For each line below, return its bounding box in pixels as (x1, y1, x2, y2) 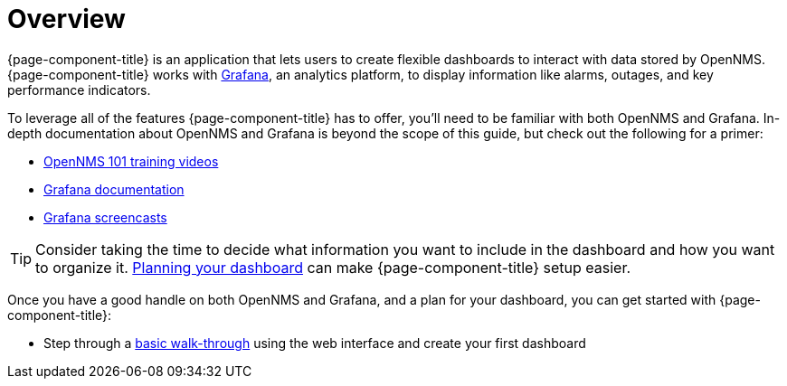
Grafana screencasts (43, 209, 167, 225)
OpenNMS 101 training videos (43, 153, 219, 169)
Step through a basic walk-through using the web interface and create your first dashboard (43, 334, 586, 351)
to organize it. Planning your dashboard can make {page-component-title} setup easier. (35, 258, 631, 277)
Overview (7, 4, 126, 34)
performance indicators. (7, 81, 151, 98)
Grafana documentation (43, 181, 185, 197)
